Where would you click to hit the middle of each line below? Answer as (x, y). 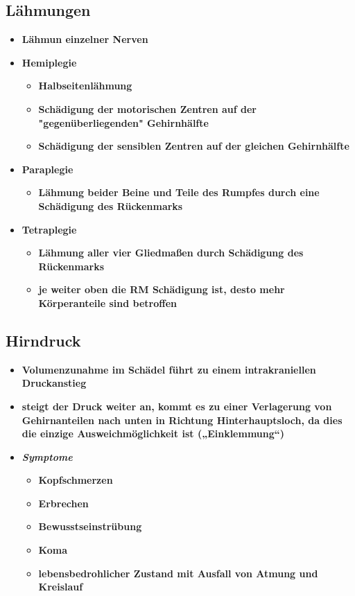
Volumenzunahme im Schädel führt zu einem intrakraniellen (169, 369)
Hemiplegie (49, 62)
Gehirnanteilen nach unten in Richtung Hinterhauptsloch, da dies (182, 420)
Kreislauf (61, 587)
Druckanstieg (54, 383)
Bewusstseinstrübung (90, 526)
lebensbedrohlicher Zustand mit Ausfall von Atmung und (178, 573)
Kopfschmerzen (76, 480)
